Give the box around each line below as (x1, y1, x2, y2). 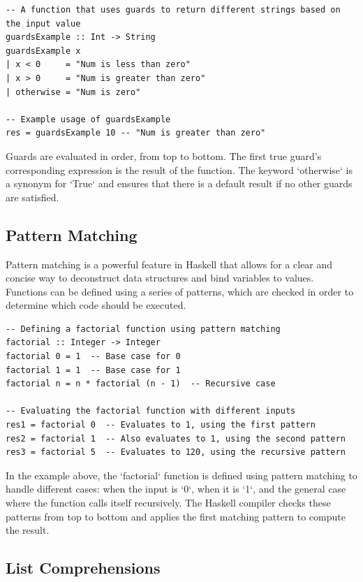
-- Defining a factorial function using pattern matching (6, 323, 281, 334)
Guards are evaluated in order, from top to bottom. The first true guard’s (6, 148, 322, 163)
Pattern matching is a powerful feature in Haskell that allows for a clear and (6, 256, 333, 271)
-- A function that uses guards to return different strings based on (6, 5, 341, 15)
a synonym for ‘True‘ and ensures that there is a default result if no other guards (6, 176, 353, 191)
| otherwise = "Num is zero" (6, 87, 141, 97)
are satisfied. (6, 189, 59, 204)
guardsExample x (6, 45, 81, 56)
